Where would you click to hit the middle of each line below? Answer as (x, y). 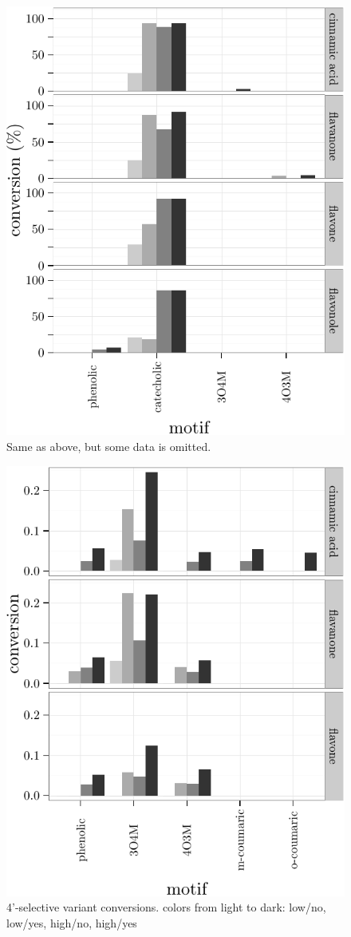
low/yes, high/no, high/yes (72, 923)
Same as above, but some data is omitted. (109, 446)
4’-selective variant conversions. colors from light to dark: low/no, (166, 907)
